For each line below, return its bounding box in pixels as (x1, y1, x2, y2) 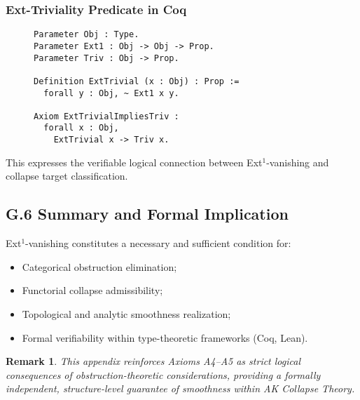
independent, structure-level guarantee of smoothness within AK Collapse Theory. (6, 381, 355, 396)
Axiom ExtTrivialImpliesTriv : (34, 111, 179, 121)
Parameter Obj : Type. (34, 29, 139, 40)
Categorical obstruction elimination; (22, 259, 177, 274)
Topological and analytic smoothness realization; (22, 306, 231, 321)
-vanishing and (266, 154, 329, 169)
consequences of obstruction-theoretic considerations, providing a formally (6, 367, 321, 382)
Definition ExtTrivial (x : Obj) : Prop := (34, 76, 240, 86)
